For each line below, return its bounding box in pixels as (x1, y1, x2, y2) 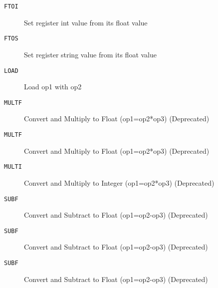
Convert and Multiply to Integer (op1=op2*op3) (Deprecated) (24, 177, 215, 188)
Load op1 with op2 (24, 81, 82, 92)
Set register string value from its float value (24, 49, 157, 59)
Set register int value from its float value (24, 17, 148, 27)
